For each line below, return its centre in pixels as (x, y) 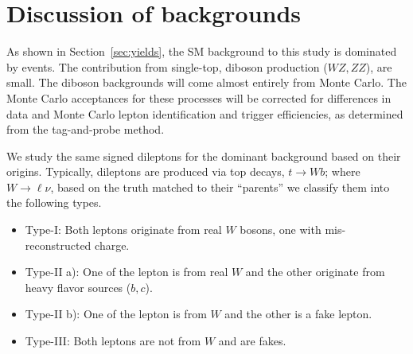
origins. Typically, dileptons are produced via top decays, (146, 171)
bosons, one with (281, 230)
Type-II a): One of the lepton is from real (127, 272)
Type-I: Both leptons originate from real (123, 230)
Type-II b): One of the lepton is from (116, 314)
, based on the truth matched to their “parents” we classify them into (220, 187)
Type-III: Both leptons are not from (113, 341)
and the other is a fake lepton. (298, 314)
